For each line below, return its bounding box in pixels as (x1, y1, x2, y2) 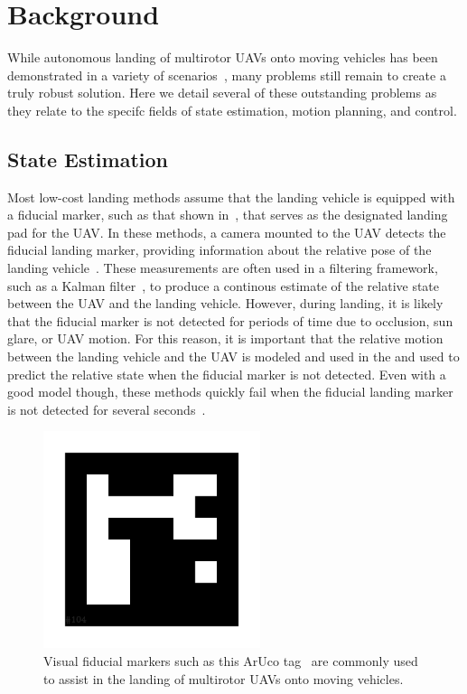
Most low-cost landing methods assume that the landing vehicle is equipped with (7, 187, 455, 206)
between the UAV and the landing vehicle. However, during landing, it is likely (7, 294, 444, 313)
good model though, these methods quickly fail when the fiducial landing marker (7, 382, 453, 401)
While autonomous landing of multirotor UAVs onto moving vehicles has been (7, 48, 438, 67)
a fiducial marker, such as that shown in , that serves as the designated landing (7, 205, 448, 224)
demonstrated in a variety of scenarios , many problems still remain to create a (7, 65, 446, 84)
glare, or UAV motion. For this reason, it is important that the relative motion (7, 329, 444, 348)
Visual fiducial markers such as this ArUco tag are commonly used (43, 652, 418, 671)
